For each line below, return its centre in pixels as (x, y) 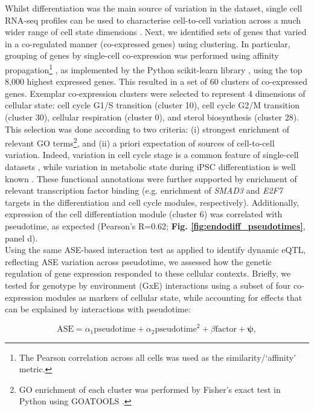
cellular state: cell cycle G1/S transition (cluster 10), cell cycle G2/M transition (152, 105)
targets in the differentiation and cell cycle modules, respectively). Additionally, (152, 202)
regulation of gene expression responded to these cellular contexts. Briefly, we (148, 273)
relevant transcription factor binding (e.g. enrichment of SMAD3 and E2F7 (144, 190)
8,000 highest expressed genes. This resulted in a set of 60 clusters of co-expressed (156, 81)
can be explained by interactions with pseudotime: (98, 309)
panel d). (21, 238)
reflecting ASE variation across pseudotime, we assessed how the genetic (138, 261)
